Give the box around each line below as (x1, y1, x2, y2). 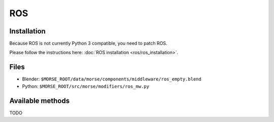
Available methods (9, 96, 70, 105)
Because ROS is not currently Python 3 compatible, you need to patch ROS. (9, 40, 167, 47)
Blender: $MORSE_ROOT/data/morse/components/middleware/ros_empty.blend (22, 76, 201, 82)
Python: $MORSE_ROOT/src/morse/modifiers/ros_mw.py (22, 83, 150, 89)
